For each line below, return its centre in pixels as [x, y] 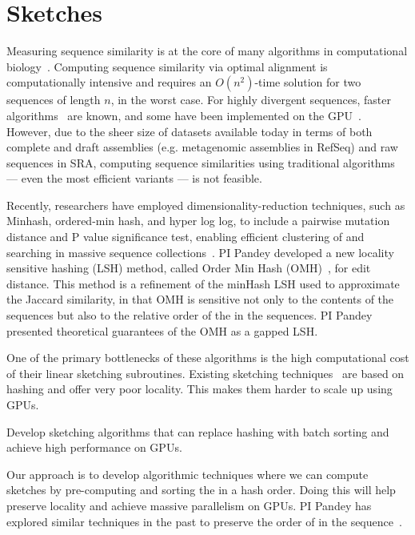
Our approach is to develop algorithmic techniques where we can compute [188, 474]
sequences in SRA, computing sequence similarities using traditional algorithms [201, 162]
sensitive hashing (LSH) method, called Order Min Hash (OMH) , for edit [189, 268]
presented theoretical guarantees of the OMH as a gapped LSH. [162, 330]
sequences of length [54, 100]
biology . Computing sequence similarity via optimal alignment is [167, 66]
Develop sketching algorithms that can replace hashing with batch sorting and [198, 431]
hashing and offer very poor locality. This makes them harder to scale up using [200, 389]
